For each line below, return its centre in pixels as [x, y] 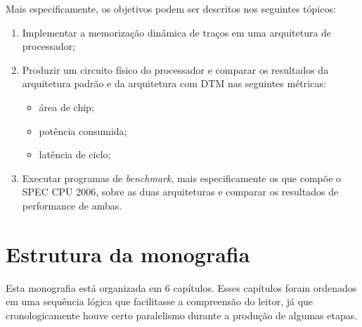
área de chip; [66, 107]
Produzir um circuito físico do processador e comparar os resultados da [175, 69]
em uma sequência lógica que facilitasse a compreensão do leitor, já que [160, 301]
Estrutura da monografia [128, 254]
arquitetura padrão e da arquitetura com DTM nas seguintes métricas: [174, 83]
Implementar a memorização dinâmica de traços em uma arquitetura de [177, 32]
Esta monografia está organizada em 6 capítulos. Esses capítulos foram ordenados [181, 287]
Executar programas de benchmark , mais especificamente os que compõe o [182, 178]
